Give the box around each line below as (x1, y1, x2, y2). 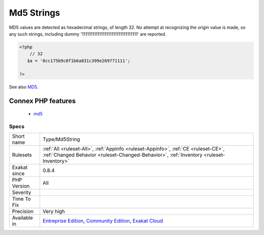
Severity (12, 189, 31, 196)
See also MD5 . (9, 84, 39, 90)
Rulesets (12, 151, 32, 158)
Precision (12, 208, 34, 215)
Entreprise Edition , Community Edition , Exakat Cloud (43, 217, 163, 224)
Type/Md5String (43, 136, 80, 143)
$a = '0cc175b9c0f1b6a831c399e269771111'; (27, 58, 131, 64)
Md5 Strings (9, 7, 61, 18)
